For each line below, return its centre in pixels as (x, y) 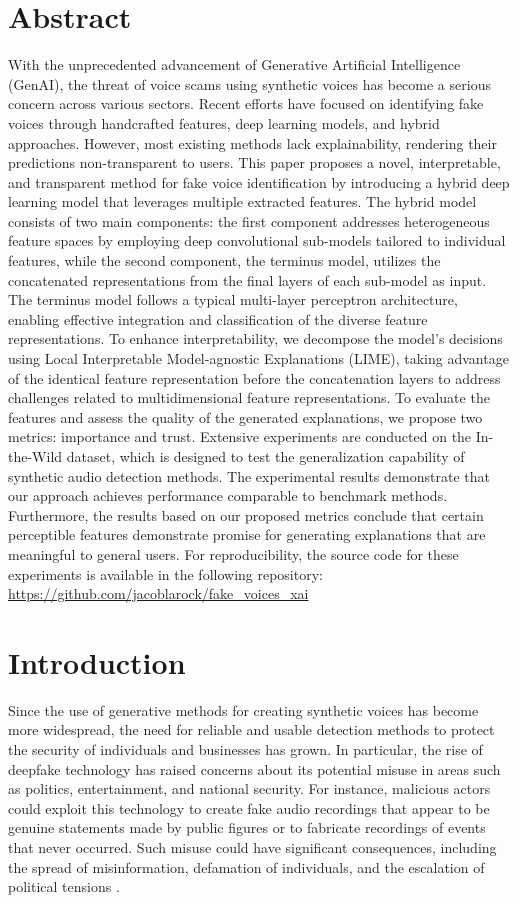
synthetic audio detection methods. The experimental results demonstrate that (249, 475)
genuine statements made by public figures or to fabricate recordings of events (247, 827)
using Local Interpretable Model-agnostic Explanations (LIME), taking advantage (258, 358)
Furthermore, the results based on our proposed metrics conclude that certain (246, 514)
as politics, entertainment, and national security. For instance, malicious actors (249, 788)
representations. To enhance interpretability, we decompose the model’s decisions (255, 338)
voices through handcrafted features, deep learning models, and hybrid (224, 122)
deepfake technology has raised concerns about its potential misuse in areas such (254, 768)
